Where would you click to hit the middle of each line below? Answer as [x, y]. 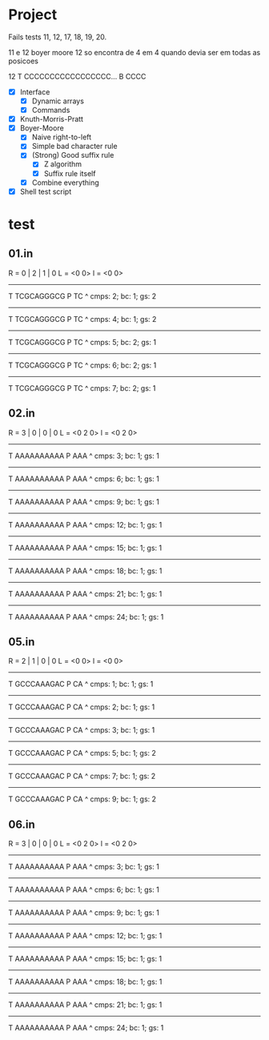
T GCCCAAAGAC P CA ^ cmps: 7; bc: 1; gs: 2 [82, 776]
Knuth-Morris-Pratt [52, 119]
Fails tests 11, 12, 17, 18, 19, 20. [58, 37]
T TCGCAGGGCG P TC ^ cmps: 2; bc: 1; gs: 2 [82, 296]
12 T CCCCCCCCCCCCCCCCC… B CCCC [77, 76]
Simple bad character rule [74, 147]
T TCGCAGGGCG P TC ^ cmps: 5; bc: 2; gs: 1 [82, 342]
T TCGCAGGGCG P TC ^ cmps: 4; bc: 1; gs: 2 [82, 319]
